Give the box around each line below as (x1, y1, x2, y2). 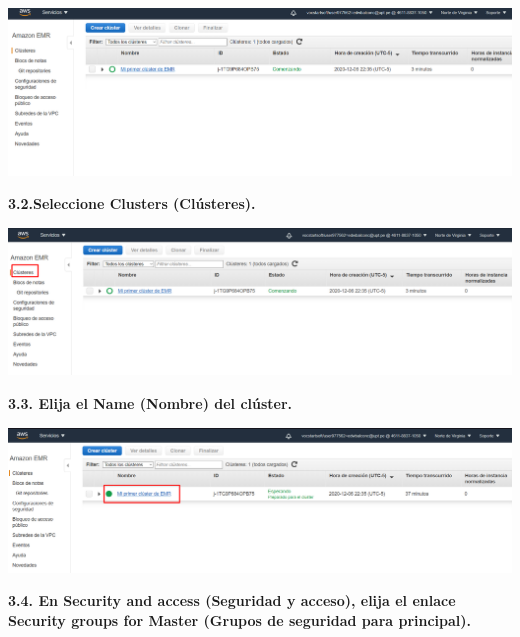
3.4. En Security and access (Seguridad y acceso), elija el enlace (8, 590, 456, 611)
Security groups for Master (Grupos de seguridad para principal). (8, 609, 472, 630)
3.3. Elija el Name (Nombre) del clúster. (8, 392, 293, 413)
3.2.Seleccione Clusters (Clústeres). (8, 193, 256, 214)
